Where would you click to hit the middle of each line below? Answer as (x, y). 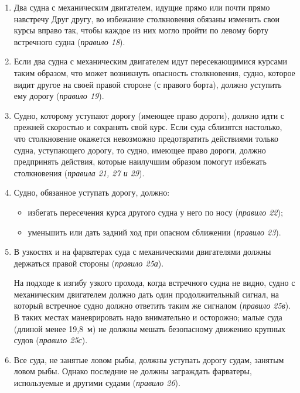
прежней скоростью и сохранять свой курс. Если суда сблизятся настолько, (148, 127)
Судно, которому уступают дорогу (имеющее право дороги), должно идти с (149, 115)
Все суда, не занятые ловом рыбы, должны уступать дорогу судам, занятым (149, 359)
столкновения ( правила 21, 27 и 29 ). (79, 172)
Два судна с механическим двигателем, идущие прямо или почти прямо (142, 7)
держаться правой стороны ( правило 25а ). (89, 263)
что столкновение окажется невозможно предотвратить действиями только (146, 138)
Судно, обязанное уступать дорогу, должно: (92, 192)
